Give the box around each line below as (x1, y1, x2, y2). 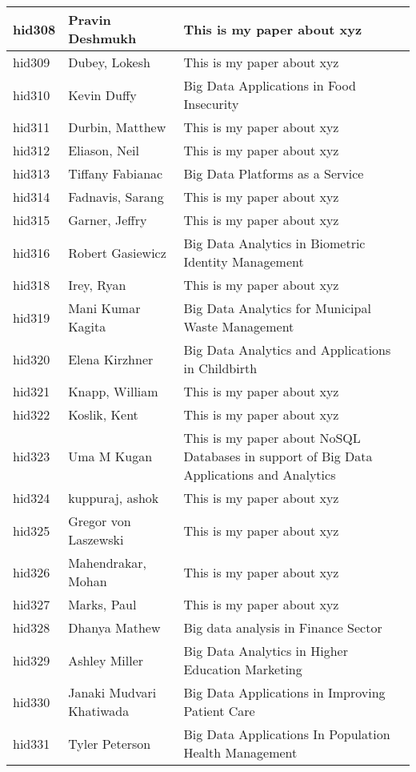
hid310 (13, 85, 50, 104)
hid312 (13, 141, 50, 159)
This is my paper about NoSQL (183, 428, 361, 447)
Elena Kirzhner (68, 349, 154, 368)
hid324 (13, 489, 50, 507)
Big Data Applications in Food (183, 76, 356, 94)
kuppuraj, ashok (68, 489, 159, 507)
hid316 (13, 243, 50, 262)
